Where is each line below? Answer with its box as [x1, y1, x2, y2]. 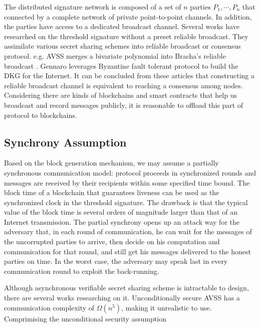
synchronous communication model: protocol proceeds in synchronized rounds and [4, 167, 256, 178]
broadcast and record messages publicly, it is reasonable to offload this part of [4, 99, 243, 110]
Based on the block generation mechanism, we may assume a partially [4, 157, 219, 168]
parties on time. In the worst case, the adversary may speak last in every [4, 256, 228, 266]
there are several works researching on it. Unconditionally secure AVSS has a [4, 292, 240, 303]
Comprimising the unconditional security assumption [4, 313, 166, 323]
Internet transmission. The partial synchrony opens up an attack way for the [4, 216, 239, 227]
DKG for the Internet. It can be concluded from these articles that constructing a [4, 70, 255, 81]
